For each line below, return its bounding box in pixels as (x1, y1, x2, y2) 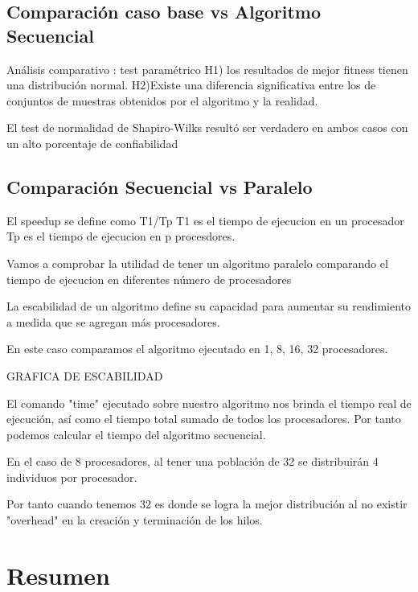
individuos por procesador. (6, 468, 137, 485)
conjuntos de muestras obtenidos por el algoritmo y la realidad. (6, 92, 318, 109)
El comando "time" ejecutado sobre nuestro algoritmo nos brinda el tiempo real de (6, 394, 412, 411)
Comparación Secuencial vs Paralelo (6, 174, 313, 199)
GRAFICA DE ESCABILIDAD (6, 367, 163, 384)
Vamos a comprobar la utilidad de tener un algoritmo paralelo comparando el (6, 254, 388, 271)
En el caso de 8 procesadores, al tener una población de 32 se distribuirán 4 (6, 453, 379, 470)
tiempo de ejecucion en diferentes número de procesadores (6, 270, 292, 287)
